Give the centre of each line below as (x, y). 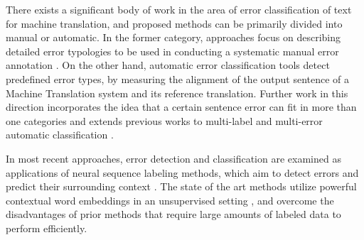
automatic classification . (60, 135)
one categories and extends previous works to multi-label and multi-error (164, 120)
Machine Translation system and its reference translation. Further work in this (177, 93)
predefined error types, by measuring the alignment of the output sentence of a (178, 78)
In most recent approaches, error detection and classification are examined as (173, 158)
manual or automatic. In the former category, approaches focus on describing (173, 37)
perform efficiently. (47, 228)
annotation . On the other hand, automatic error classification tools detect (168, 65)
